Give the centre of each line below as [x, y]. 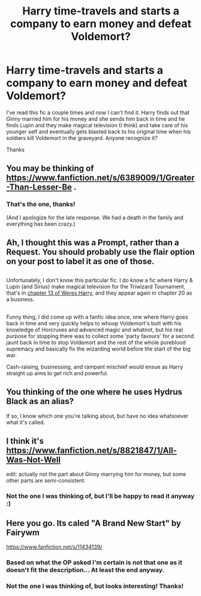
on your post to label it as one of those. [80, 261]
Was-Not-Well [34, 460]
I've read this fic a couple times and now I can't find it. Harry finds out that [98, 112]
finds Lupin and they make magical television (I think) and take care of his [97, 125]
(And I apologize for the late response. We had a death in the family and [95, 217]
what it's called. [26, 422]
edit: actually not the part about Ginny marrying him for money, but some [96, 474]
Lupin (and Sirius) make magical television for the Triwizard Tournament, [96, 287]
